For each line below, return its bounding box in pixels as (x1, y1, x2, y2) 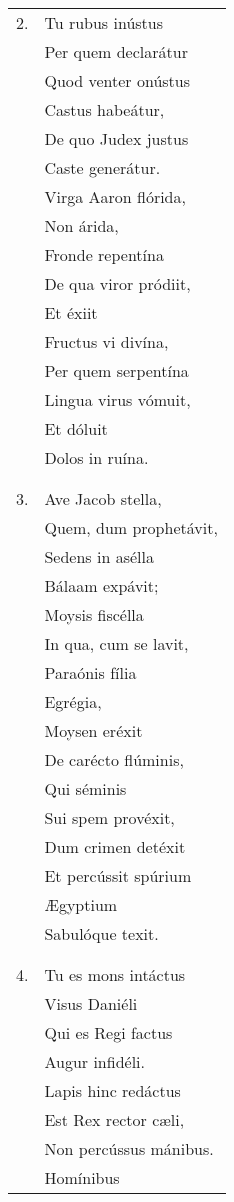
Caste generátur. (44, 156, 161, 179)
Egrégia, (44, 690, 102, 713)
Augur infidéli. (44, 1050, 145, 1073)
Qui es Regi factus (44, 1021, 173, 1044)
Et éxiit (44, 301, 98, 324)
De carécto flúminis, (44, 748, 184, 771)
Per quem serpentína (44, 359, 189, 382)
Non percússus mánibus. (44, 1137, 214, 1160)
